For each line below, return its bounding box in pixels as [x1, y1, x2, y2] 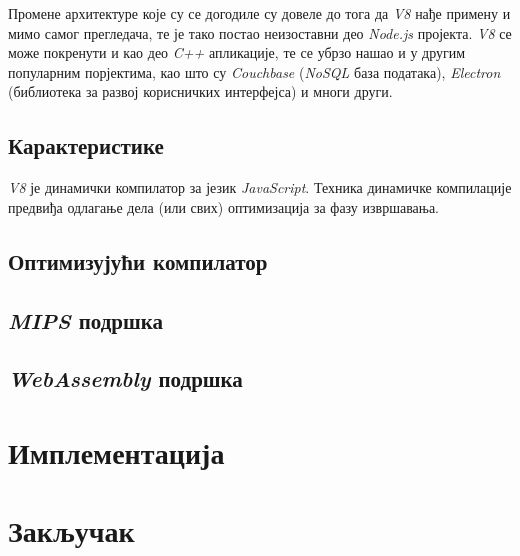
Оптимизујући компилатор [8, 245, 268, 276]
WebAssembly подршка [8, 363, 243, 394]
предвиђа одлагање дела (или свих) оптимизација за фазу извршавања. [8, 196, 439, 217]
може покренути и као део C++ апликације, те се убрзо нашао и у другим [8, 42, 466, 63]
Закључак [8, 510, 135, 551]
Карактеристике [8, 130, 164, 161]
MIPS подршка [8, 304, 163, 335]
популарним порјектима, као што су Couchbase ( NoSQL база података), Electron [8, 61, 501, 82]
